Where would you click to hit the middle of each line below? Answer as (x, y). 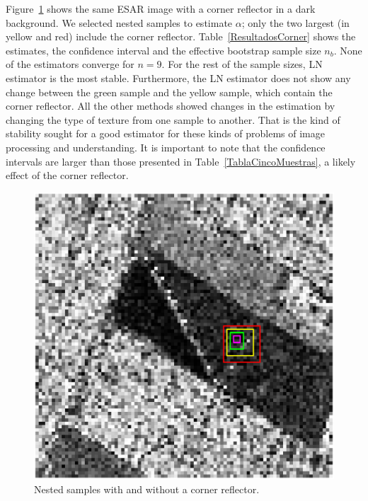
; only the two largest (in (295, 22)
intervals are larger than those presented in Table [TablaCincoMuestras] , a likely (181, 161)
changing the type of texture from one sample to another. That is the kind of (173, 119)
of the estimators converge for (70, 64)
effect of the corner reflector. (67, 175)
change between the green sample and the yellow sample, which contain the (169, 92)
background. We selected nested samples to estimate (119, 22)
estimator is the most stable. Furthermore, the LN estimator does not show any (178, 77)
